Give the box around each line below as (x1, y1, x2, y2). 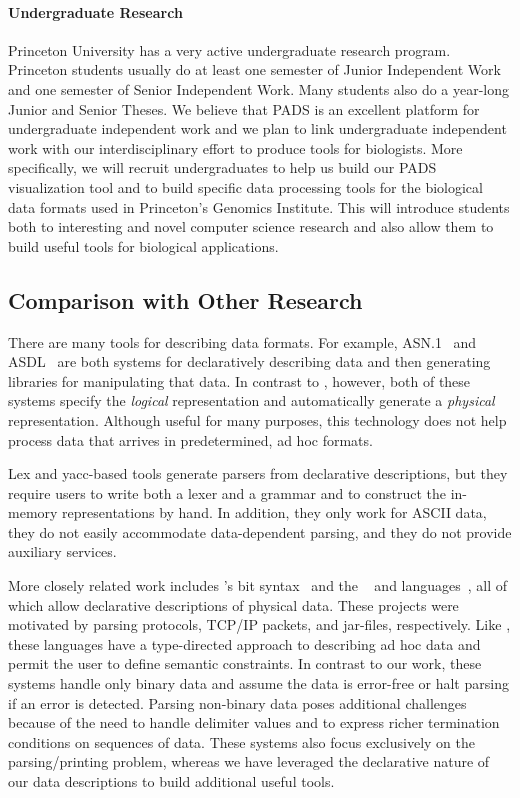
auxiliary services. (8, 541, 117, 562)
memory (8, 502, 58, 523)
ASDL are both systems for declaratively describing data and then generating (8, 351, 491, 372)
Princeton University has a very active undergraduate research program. (8, 39, 451, 60)
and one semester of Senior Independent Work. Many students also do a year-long (8, 78, 510, 99)
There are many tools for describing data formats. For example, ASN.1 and (8, 331, 477, 352)
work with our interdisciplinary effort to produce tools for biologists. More (8, 137, 463, 158)
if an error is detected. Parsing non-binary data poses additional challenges (8, 692, 467, 713)
